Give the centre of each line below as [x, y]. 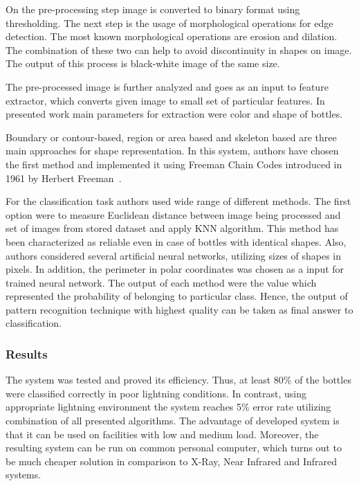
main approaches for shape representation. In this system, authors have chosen [172, 151]
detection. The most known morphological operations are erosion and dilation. [172, 36]
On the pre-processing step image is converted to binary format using [153, 9]
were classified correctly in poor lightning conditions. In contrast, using [156, 393]
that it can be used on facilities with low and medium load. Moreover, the [162, 434]
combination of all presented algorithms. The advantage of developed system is [173, 421]
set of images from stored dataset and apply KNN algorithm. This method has [172, 228]
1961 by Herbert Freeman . [64, 178]
